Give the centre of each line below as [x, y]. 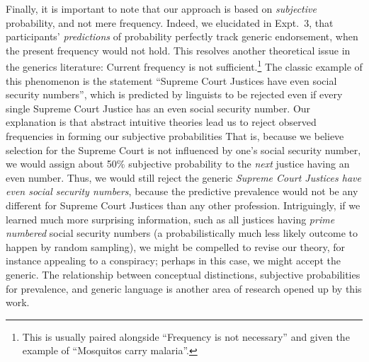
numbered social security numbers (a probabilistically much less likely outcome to [182, 233]
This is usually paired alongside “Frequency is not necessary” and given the [186, 336]
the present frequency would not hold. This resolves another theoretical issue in [178, 50]
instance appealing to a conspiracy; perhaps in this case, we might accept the [173, 261]
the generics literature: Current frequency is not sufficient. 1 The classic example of [184, 66]
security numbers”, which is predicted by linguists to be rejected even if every [174, 94]
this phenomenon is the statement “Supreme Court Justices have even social [171, 80]
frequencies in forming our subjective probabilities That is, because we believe [175, 136]
